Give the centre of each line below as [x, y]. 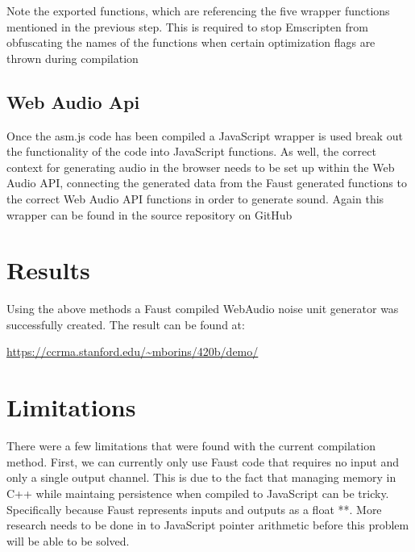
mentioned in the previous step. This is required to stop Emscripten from [187, 26]
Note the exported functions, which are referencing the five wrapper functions [198, 10]
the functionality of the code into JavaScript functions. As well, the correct [191, 151]
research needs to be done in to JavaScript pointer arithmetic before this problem [208, 525]
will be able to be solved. [68, 540]
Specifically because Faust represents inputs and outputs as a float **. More [194, 509]
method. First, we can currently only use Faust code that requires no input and [203, 461]
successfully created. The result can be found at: [126, 324]
